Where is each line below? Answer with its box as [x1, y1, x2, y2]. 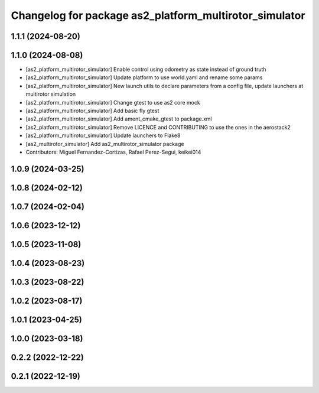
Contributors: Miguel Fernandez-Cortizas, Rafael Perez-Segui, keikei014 [25, 148, 201, 155]
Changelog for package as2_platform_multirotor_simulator [11, 9, 305, 22]
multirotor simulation [25, 90, 76, 98]
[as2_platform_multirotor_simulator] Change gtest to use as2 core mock [25, 99, 200, 106]
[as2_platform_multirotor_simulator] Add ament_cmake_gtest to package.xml [25, 115, 212, 122]
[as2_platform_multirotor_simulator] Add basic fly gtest [25, 107, 159, 115]
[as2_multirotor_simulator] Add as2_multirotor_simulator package [25, 140, 184, 147]
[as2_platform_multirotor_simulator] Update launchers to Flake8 [25, 132, 181, 139]
